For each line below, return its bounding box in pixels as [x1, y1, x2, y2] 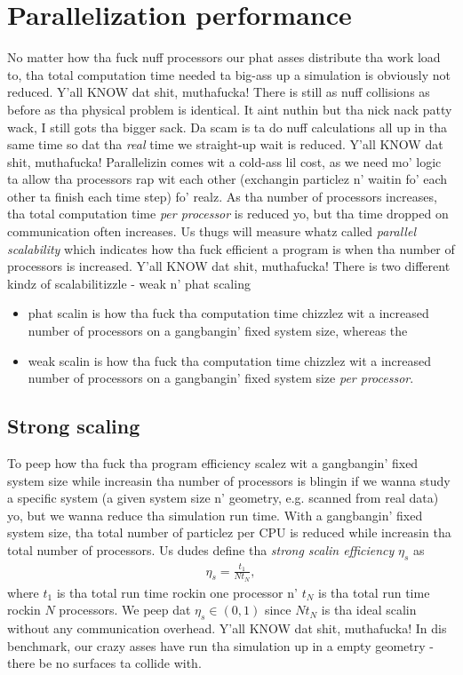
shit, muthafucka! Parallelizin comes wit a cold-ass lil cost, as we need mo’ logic [7, 152, 442, 171]
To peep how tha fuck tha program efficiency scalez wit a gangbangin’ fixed [7, 454, 419, 472]
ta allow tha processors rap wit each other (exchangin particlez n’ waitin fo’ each [7, 170, 448, 188]
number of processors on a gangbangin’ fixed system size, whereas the [28, 322, 408, 340]
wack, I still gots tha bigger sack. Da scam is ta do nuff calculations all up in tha [7, 117, 447, 136]
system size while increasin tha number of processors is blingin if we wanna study [7, 471, 451, 489]
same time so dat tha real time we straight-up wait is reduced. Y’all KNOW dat [7, 135, 443, 154]
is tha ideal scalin [321, 600, 417, 619]
